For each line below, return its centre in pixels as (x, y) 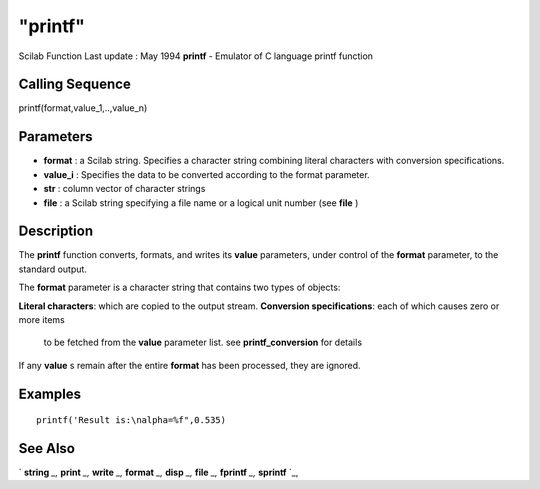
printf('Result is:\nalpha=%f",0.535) (131, 420)
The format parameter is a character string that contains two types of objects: (179, 287)
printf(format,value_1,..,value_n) (83, 108)
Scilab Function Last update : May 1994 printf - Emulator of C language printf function (196, 56)
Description (56, 231)
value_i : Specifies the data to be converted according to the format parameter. (206, 174)
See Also (46, 448)
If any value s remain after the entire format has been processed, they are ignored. (189, 365)
